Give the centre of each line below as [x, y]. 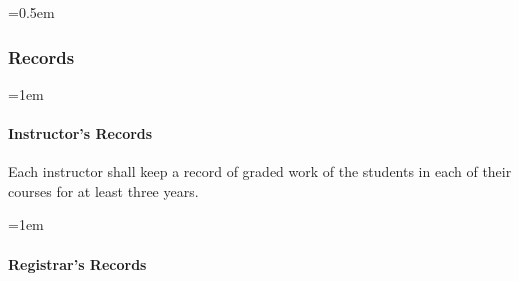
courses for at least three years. [103, 190]
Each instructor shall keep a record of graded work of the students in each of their [260, 171]
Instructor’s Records [80, 133]
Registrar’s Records [77, 263]
